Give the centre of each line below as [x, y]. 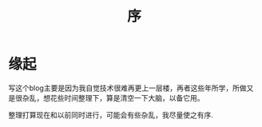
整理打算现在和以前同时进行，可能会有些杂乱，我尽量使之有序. [111, 115]
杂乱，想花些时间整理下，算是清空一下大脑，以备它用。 [113, 97]
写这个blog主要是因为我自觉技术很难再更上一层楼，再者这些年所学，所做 [127, 88]
